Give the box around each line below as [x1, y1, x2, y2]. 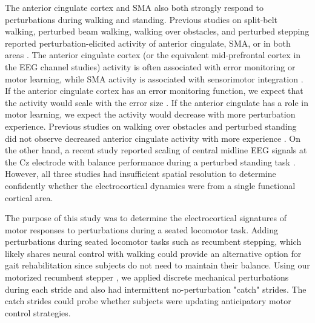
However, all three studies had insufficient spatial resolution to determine [5, 167, 276, 180]
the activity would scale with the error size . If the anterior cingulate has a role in [5, 96, 308, 108]
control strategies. [5, 306, 71, 319]
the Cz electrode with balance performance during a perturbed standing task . [5, 155, 296, 168]
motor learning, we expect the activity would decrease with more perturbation [5, 108, 296, 121]
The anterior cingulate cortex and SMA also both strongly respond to [5, 1, 264, 13]
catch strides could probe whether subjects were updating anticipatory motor [5, 295, 291, 307]
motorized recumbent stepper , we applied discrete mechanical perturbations [5, 271, 289, 284]
